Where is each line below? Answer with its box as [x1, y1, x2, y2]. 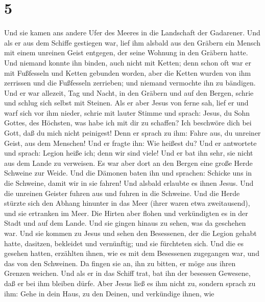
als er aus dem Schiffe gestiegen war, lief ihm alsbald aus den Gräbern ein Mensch [4, 37, 260, 48]
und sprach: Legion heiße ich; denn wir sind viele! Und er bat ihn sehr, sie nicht [4, 147, 253, 158]
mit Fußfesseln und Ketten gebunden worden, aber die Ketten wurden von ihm [4, 67, 251, 78]
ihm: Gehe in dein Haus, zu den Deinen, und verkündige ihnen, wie [4, 288, 214, 298]
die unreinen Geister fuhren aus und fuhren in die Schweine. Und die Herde [4, 187, 240, 198]
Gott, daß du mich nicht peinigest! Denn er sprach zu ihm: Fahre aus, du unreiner [4, 127, 261, 138]
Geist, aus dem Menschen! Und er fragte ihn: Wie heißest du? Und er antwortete [4, 137, 257, 148]
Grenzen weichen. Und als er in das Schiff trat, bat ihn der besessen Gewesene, [4, 268, 251, 278]
